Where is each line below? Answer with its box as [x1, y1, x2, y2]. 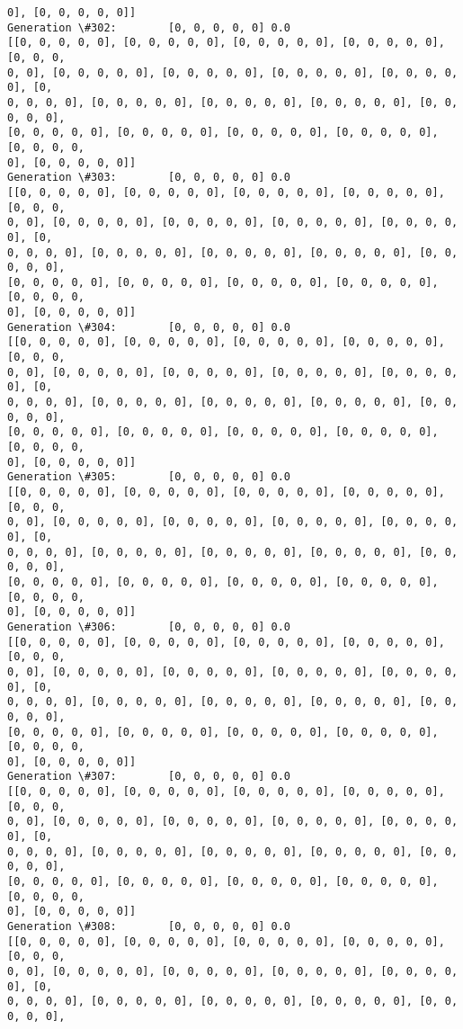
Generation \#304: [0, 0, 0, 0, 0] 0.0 [7, 320, 290, 334]
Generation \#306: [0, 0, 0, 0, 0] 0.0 [7, 620, 290, 633]
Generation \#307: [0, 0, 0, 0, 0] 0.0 [7, 770, 290, 783]
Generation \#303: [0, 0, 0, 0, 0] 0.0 [7, 171, 290, 184]
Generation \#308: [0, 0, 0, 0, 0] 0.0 [7, 920, 290, 934]
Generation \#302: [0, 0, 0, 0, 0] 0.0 [7, 21, 290, 34]
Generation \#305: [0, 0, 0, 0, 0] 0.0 [7, 470, 290, 484]
